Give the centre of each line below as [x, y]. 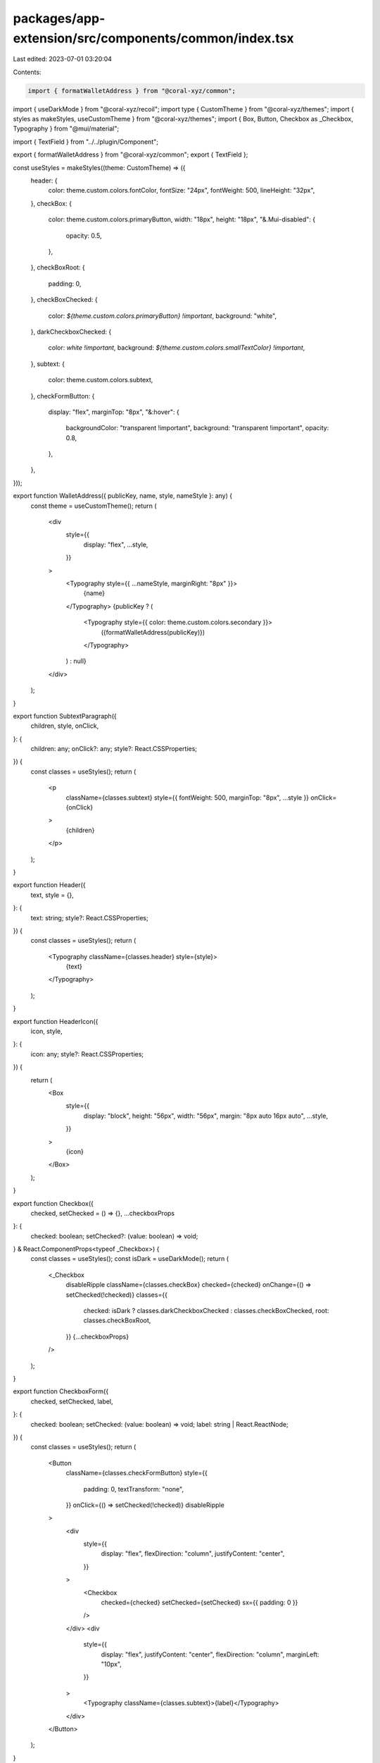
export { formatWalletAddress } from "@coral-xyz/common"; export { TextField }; [131, 154]
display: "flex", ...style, [116, 544]
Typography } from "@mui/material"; [66, 129]
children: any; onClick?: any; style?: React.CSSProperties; [114, 749]
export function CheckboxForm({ [61, 1391]
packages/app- [59, 18]
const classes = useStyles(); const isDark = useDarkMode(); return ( [129, 1259]
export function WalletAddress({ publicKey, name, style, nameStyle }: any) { [122, 496]
